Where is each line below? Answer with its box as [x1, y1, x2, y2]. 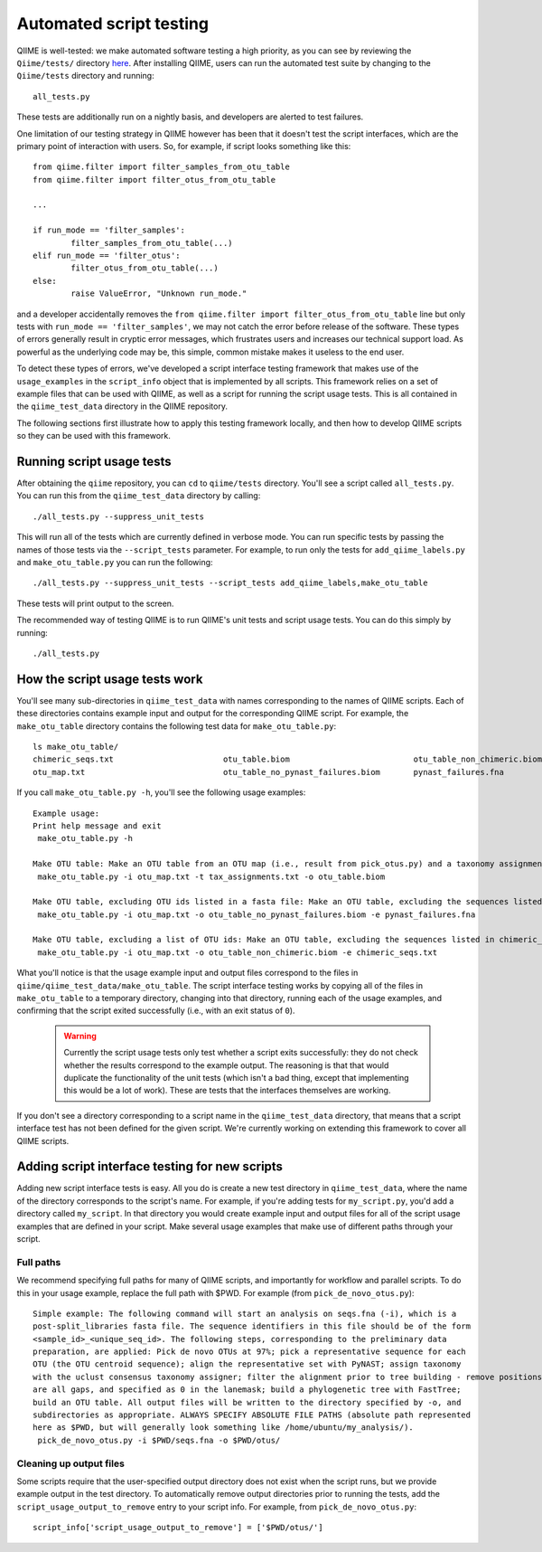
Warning [63, 1030, 97, 1041]
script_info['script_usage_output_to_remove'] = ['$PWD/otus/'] [33, 1522, 324, 1533]
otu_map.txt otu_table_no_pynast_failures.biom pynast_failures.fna [33, 767, 505, 777]
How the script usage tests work [16, 671, 203, 686]
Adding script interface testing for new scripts [16, 1159, 284, 1175]
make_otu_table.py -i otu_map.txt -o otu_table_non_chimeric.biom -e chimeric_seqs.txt [37, 947, 438, 958]
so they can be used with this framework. [16, 431, 172, 441]
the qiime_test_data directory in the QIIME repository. [16, 401, 228, 412]
